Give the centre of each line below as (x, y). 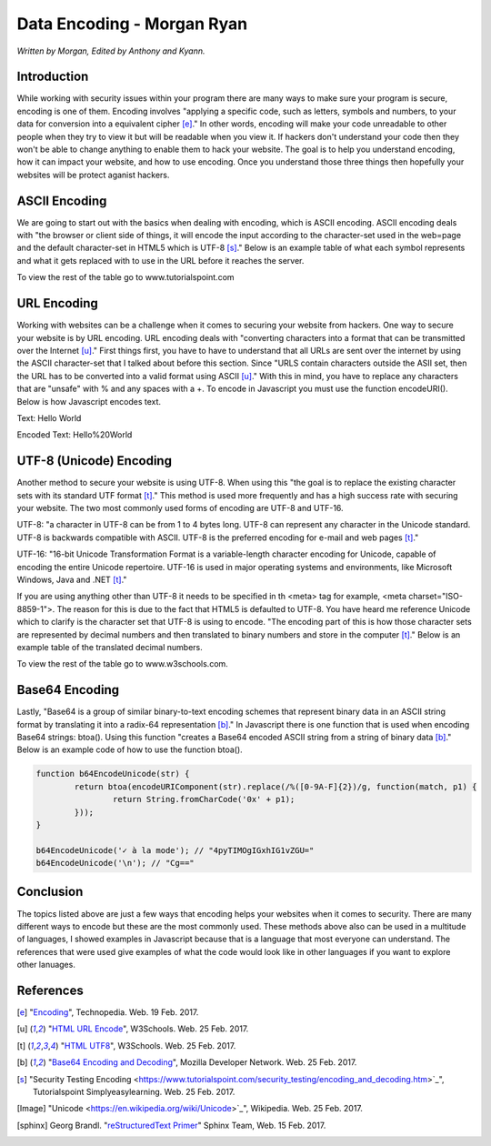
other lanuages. (46, 965)
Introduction (53, 77)
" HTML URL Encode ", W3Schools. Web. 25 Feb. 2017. (148, 1029)
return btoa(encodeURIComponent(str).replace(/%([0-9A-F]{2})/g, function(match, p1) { (276, 786)
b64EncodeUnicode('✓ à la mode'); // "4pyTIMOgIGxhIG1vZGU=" (175, 850)
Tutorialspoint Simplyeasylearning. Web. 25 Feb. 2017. (134, 1092)
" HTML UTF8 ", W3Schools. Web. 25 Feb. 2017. (148, 1045)
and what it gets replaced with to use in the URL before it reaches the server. (160, 260)
